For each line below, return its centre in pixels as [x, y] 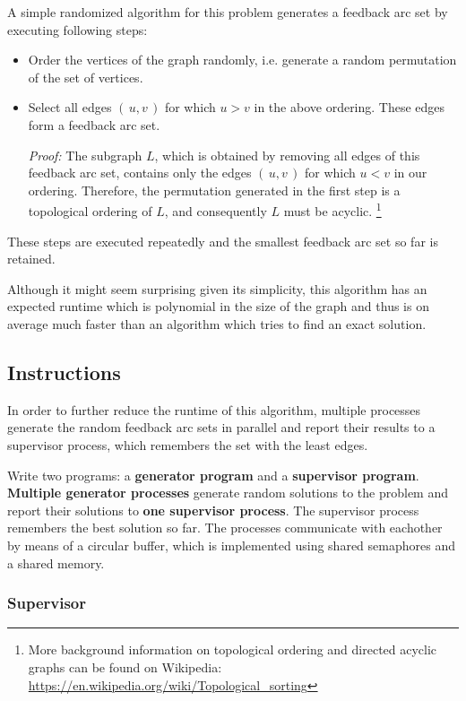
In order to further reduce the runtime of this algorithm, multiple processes [214, 409]
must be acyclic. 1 [332, 209]
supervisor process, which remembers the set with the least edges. [188, 444]
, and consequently [216, 211]
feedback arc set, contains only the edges [140, 173]
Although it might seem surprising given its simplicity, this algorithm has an [217, 288]
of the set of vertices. [86, 77]
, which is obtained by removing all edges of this [287, 155]
